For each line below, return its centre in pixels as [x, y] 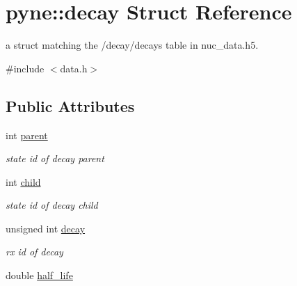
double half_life [39, 275]
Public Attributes [70, 105]
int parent [27, 135]
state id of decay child [52, 205]
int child [23, 181]
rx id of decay [34, 252]
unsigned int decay [46, 228]
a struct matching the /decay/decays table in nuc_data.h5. [132, 45]
